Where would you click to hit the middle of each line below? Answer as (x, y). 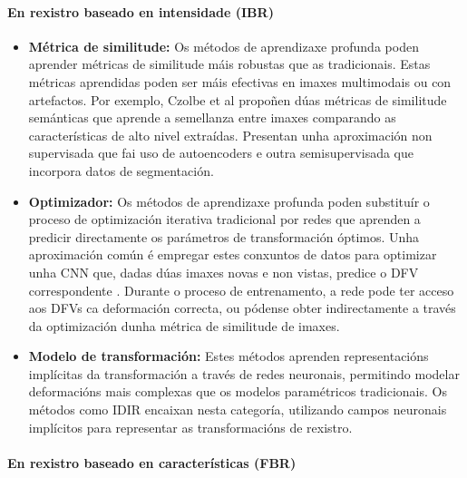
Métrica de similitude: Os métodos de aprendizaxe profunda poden (224, 46)
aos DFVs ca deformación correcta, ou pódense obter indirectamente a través (242, 308)
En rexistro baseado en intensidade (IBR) (141, 11)
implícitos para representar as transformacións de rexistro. (190, 427)
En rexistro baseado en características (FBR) (152, 462)
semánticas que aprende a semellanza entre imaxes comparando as (212, 117)
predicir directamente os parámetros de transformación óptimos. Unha (224, 236)
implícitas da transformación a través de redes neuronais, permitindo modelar (244, 373)
